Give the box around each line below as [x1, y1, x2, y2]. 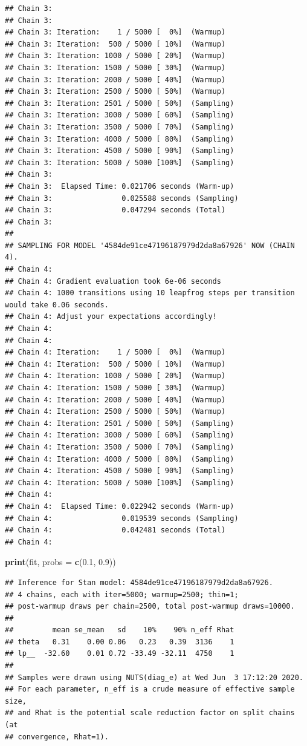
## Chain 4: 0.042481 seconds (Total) [5, 526, 226, 535]
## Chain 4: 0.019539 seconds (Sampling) [5, 514, 239, 523]
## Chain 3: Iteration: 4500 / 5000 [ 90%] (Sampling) [5, 146, 234, 155]
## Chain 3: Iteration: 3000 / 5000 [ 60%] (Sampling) [5, 111, 234, 120]
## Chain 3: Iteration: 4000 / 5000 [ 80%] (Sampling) [5, 134, 234, 143]
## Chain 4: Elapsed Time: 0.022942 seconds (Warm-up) [5, 502, 234, 511]
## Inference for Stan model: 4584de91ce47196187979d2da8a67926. [5, 578, 273, 587]
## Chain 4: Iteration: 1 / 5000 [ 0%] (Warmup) [5, 348, 226, 357]
